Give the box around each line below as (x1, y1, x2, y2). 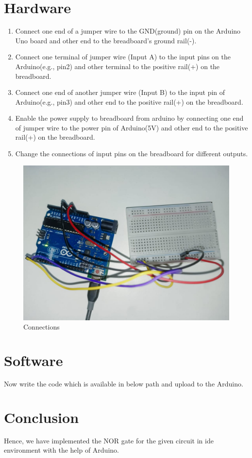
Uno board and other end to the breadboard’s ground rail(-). (15, 35, 197, 45)
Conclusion (4, 407, 79, 427)
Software (4, 350, 63, 370)
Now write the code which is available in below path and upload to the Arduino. (4, 378, 243, 388)
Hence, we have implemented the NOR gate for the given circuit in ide (4, 435, 214, 445)
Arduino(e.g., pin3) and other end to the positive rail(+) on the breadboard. (15, 96, 243, 107)
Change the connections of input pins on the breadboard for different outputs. (15, 148, 248, 159)
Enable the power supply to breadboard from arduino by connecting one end (15, 113, 244, 123)
